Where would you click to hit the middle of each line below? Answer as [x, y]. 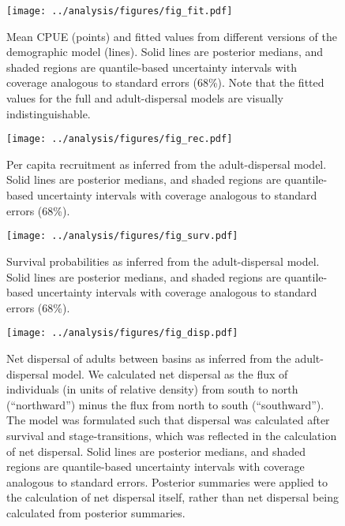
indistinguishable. [49, 113]
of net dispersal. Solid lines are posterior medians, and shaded [156, 451]
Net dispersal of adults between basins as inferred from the [149, 358]
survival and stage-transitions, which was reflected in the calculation [172, 435]
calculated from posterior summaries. [96, 512]
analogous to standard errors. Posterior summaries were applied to [167, 481]
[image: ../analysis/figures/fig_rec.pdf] [120, 139]
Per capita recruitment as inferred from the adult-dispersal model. [167, 164]
